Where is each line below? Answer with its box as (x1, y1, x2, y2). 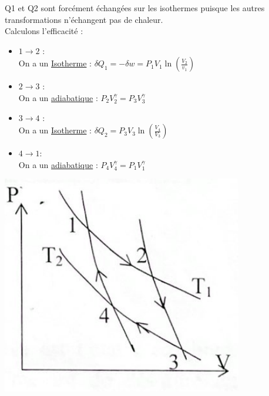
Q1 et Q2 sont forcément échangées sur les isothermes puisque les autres (5, 2, 265, 14)
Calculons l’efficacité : (5, 25, 83, 37)
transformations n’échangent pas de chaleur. (5, 13, 163, 25)
